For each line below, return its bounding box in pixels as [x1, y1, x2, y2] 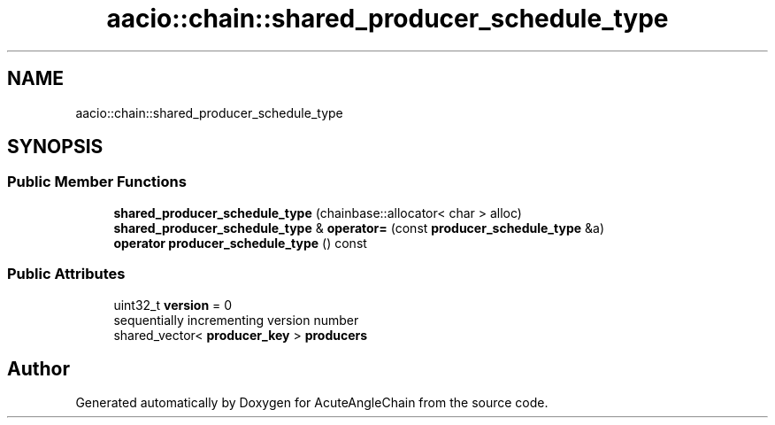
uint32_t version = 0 [113, 297, 233, 313]
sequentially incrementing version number [113, 312, 359, 328]
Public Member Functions [7, 173, 187, 191]
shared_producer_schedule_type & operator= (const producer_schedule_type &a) [113, 220, 604, 236]
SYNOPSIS [7, 135, 104, 158]
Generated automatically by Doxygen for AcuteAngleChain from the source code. [75, 395, 549, 411]
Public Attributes [7, 265, 126, 283]
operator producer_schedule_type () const [113, 235, 367, 251]
